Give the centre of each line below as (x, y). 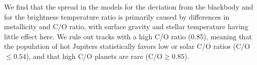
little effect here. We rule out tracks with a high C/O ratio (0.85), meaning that (128, 36)
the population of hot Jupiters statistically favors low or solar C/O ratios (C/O (127, 46)
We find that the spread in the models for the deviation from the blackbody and (129, 7)
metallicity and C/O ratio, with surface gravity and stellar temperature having (126, 26)
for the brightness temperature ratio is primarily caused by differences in (117, 16)
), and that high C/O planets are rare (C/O (94, 56)
